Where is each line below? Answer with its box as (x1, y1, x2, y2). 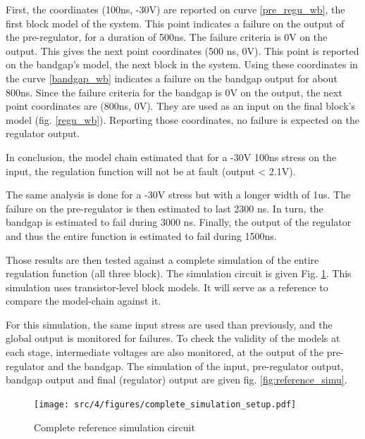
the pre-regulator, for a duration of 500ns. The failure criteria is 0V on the (6, 30, 328, 44)
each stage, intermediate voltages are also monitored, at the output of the (6, 345, 324, 360)
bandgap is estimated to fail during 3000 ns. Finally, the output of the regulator (6, 215, 352, 229)
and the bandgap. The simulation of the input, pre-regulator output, (47, 358, 344, 373)
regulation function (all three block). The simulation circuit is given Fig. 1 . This (6, 266, 352, 281)
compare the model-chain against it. (6, 293, 161, 308)
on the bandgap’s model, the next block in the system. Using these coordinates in (6, 57, 358, 72)
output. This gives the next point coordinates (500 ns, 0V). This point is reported (6, 43, 359, 58)
